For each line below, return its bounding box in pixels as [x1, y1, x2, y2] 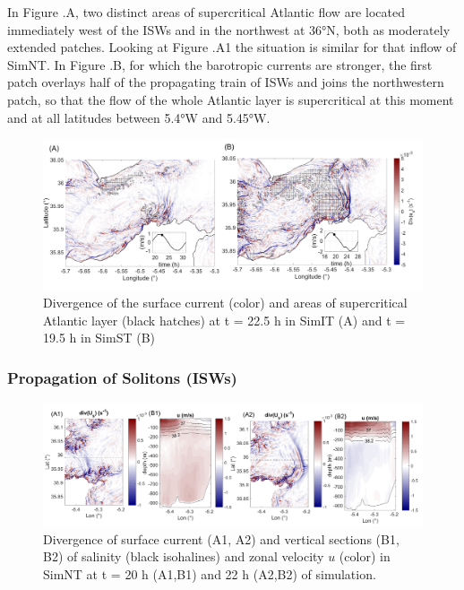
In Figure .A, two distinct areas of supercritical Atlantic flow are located [7, 3, 405, 21]
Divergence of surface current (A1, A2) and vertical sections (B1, [43, 529, 400, 548]
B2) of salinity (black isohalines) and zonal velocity [43, 547, 324, 566]
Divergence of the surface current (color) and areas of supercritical [43, 293, 408, 312]
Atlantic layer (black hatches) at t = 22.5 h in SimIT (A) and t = [43, 310, 406, 329]
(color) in [339, 547, 391, 566]
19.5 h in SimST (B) [43, 328, 156, 347]
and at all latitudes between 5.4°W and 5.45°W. [7, 108, 271, 126]
